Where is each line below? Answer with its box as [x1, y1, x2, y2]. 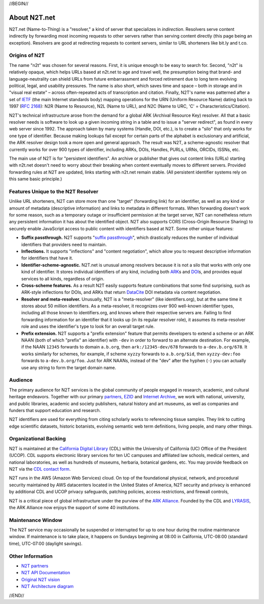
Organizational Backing [9, 435, 66, 442]
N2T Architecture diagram [21, 583, 74, 589]
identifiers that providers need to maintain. [21, 241, 107, 247]
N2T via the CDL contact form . [9, 466, 71, 472]
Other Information [9, 553, 53, 560]
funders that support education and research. [9, 407, 101, 413]
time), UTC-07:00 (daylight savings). [9, 540, 83, 546]
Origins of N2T [9, 52, 45, 59]
